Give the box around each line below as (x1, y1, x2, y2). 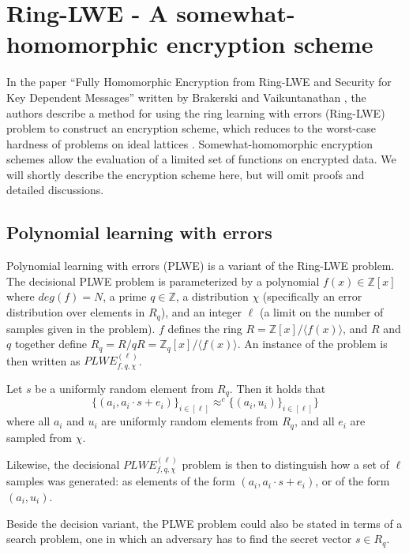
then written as (6, 352, 81, 369)
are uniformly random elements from (101, 413, 279, 429)
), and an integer (160, 304, 242, 320)
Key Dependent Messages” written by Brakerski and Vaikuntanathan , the (6, 88, 366, 105)
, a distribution (175, 288, 249, 305)
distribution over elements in (6, 304, 145, 320)
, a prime (103, 288, 147, 305)
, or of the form (315, 473, 390, 489)
